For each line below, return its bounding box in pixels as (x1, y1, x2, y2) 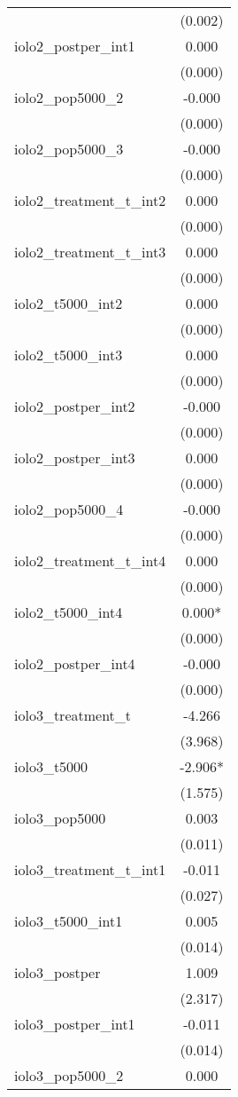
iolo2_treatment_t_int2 (14, 190, 166, 210)
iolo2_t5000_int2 (14, 293, 123, 313)
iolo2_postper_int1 (14, 36, 135, 56)
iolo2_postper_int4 (14, 653, 135, 674)
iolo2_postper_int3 (14, 447, 135, 468)
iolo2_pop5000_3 (14, 138, 124, 159)
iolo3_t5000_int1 (14, 911, 123, 931)
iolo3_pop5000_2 (14, 1065, 124, 1085)
